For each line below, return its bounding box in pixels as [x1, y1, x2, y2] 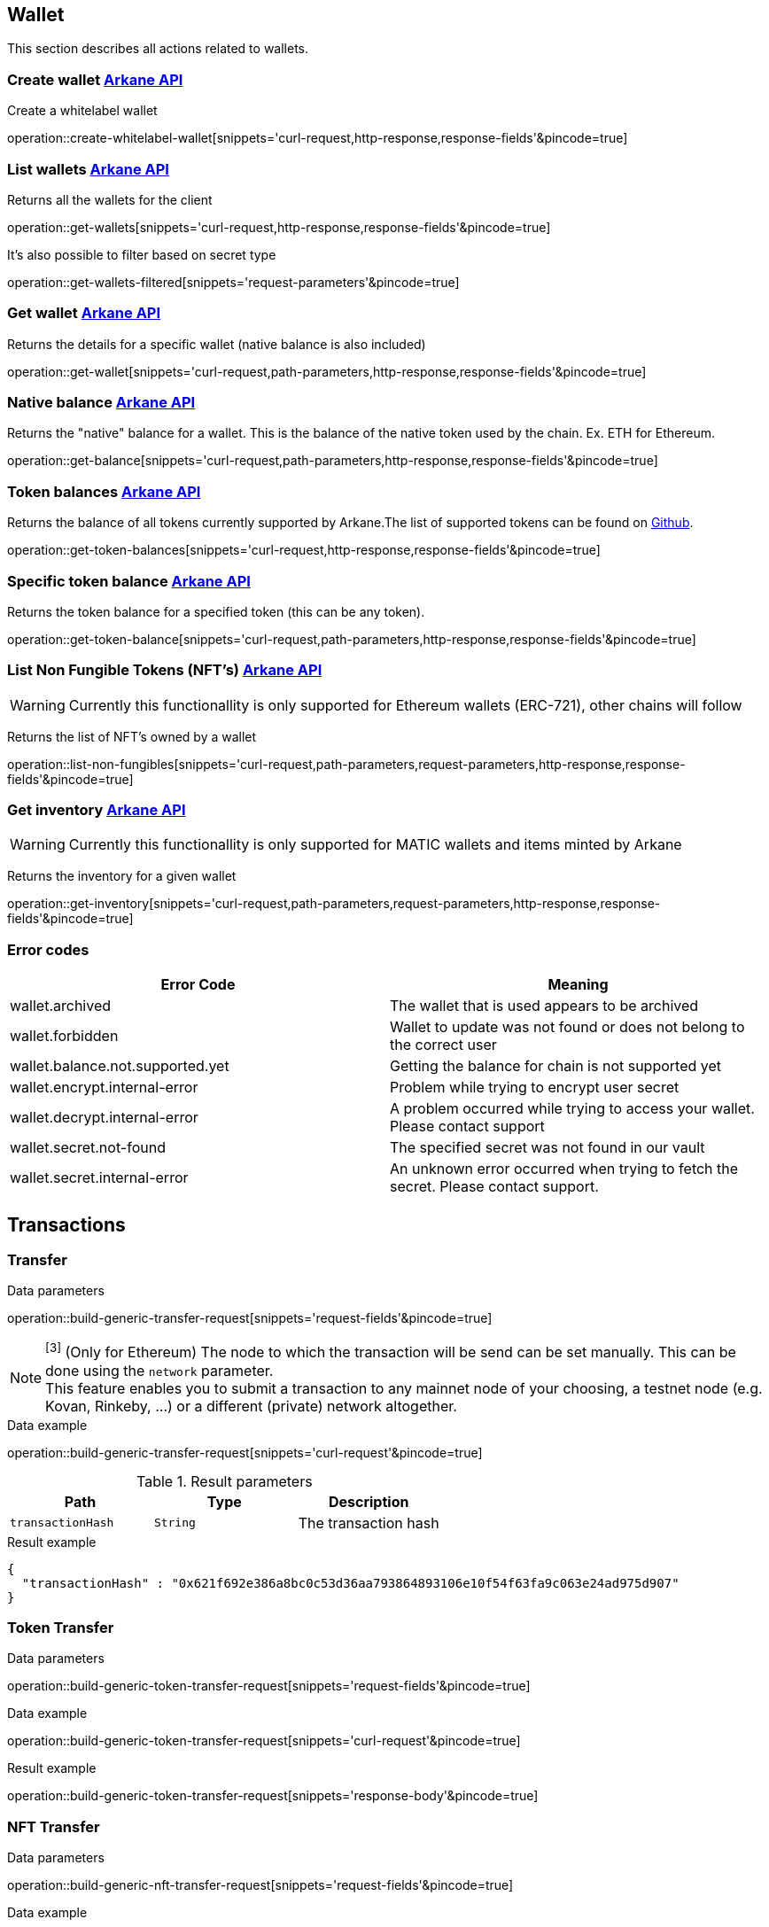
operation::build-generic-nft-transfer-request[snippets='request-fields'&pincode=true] [7, 1877, 514, 1893]
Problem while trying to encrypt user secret [390, 1078, 680, 1097]
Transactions [7, 1213, 126, 1236]
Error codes [7, 940, 89, 959]
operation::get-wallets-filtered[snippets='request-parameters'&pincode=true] [7, 274, 460, 290]
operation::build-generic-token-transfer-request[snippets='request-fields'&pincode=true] [7, 1678, 531, 1694]
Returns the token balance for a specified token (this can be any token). [7, 603, 425, 619]
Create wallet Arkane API [7, 70, 183, 89]
